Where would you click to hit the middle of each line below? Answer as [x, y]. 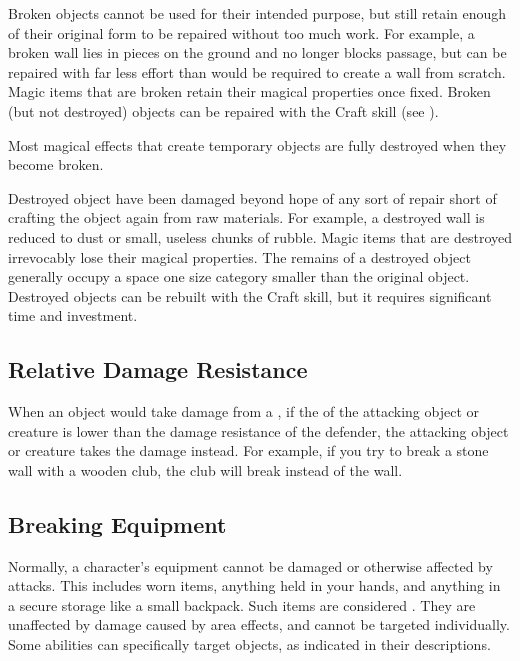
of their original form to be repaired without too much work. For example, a [241, 32]
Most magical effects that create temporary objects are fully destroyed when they [257, 144]
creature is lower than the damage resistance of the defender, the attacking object [258, 430]
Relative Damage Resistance [158, 369]
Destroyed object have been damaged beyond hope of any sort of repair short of [252, 197]
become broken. [56, 164]
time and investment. [73, 315]
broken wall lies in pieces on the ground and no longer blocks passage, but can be [257, 52]
